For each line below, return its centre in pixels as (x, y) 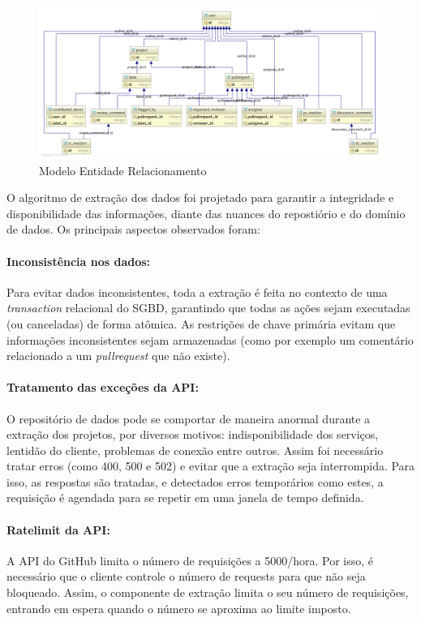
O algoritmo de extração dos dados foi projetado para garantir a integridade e (200, 197)
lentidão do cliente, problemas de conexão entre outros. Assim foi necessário (195, 450)
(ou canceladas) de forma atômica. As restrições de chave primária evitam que (201, 323)
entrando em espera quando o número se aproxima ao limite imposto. (179, 608)
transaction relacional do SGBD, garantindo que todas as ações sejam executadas (208, 308)
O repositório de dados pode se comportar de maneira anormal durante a (189, 418)
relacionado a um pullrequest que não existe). (118, 356)
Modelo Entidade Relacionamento (123, 170)
